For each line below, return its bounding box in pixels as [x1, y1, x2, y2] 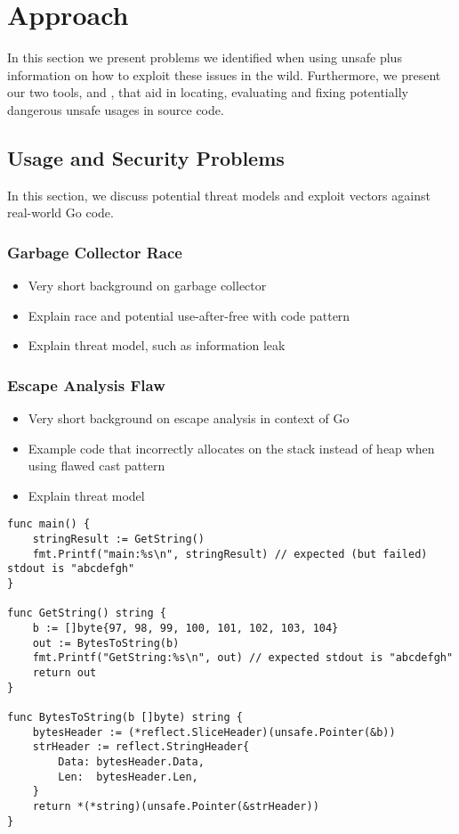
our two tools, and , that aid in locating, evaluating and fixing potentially [7, 83, 408, 102]
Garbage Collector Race [7, 241, 182, 263]
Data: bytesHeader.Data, [58, 755, 205, 768]
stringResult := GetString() [32, 533, 205, 546]
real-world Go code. [7, 203, 114, 222]
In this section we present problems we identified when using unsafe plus [7, 48, 402, 67]
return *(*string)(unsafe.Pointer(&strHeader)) [32, 799, 319, 813]
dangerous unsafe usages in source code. [7, 100, 224, 119]
